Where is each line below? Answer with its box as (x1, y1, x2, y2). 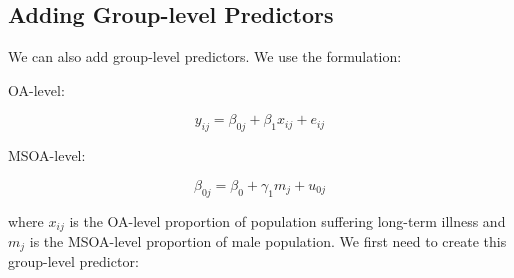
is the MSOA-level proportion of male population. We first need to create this (29, 231, 507, 252)
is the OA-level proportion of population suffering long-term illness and (69, 210, 506, 231)
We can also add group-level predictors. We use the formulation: (8, 46, 402, 67)
